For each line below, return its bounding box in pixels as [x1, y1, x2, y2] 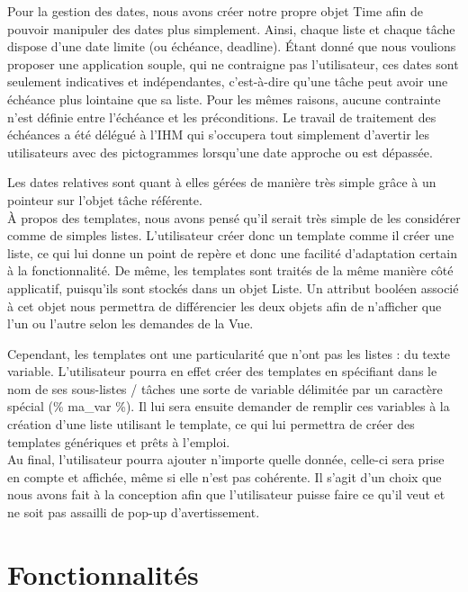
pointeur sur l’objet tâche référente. [7, 190, 202, 209]
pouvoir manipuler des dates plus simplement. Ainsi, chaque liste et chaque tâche [7, 19, 455, 38]
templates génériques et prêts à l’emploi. [7, 432, 230, 451]
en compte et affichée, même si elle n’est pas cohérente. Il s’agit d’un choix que [7, 467, 442, 486]
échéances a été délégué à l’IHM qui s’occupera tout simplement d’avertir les [7, 125, 429, 144]
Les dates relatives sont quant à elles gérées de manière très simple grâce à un [7, 173, 436, 192]
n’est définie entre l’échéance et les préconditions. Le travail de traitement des [7, 107, 436, 126]
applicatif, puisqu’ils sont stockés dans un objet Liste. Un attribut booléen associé [7, 278, 459, 297]
